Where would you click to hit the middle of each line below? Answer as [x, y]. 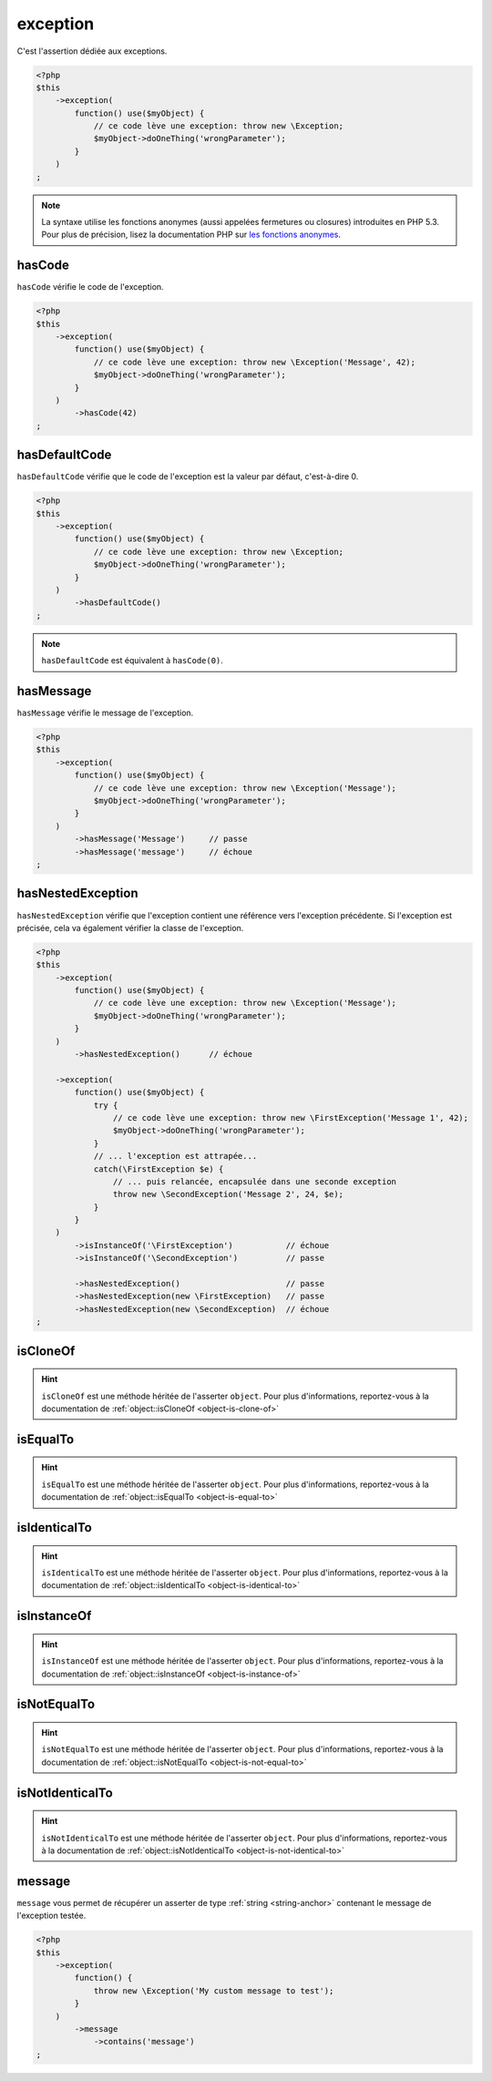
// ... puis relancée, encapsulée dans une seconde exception [254, 1181]
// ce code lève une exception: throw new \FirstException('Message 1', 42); [291, 1117]
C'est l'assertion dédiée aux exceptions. [92, 51]
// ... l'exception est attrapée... [175, 1156]
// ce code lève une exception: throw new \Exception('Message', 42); [255, 362]
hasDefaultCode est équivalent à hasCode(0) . [132, 661]
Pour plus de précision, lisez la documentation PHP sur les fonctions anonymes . [191, 235]
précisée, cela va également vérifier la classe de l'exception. [130, 928]
